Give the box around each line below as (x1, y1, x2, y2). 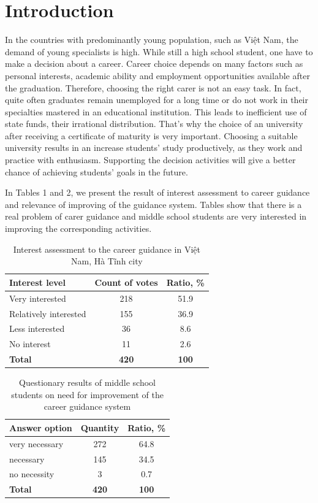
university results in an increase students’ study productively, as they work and (5, 141, 303, 154)
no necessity (9, 467, 55, 480)
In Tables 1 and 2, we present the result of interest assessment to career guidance (5, 186, 310, 199)
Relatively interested (9, 307, 86, 320)
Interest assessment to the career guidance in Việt (13, 242, 200, 255)
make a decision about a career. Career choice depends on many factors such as (5, 57, 303, 70)
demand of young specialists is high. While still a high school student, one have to (5, 45, 313, 58)
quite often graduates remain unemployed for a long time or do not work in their (5, 93, 308, 106)
